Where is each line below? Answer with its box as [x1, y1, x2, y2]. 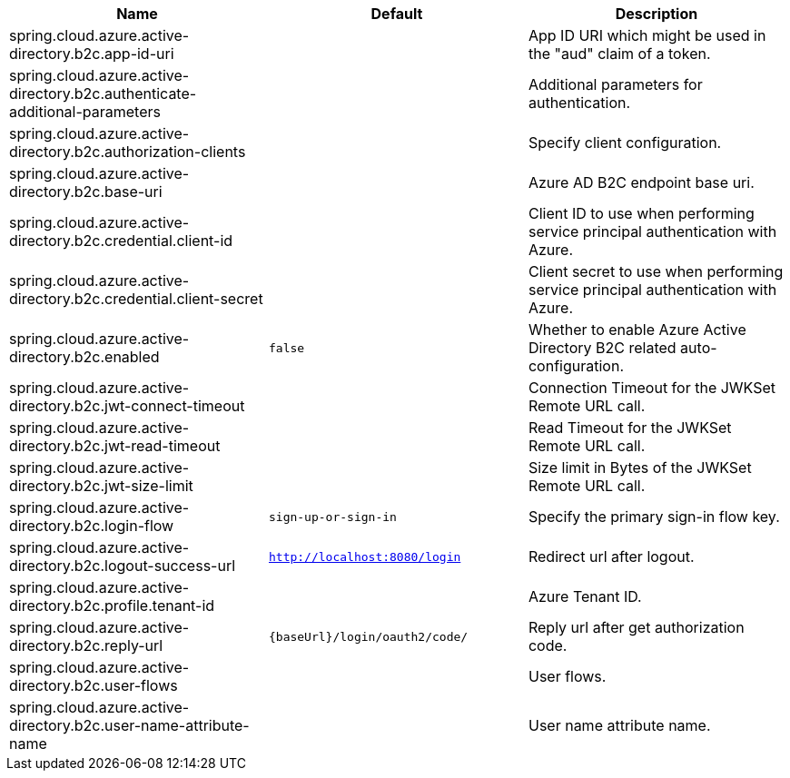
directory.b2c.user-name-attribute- [9, 716, 250, 734]
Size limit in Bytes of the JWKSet [528, 458, 752, 477]
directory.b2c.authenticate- [9, 84, 197, 103]
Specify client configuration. [528, 133, 722, 152]
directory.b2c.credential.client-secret [9, 290, 263, 308]
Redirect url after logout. [528, 547, 695, 566]
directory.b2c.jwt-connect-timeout [9, 397, 245, 415]
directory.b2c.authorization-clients [9, 143, 246, 161]
